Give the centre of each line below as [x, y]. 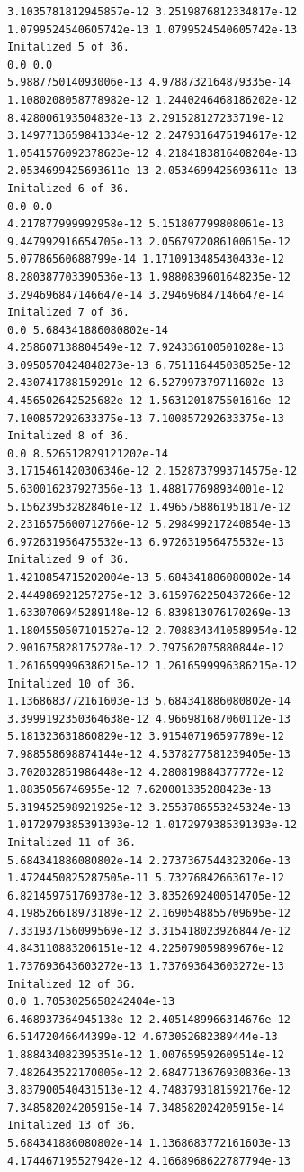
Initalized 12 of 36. [72, 984]
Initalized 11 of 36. [72, 842]
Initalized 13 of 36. [72, 1126]
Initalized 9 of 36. [69, 560]
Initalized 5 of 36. [69, 47]
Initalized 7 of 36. [69, 313]
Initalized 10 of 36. [72, 683]
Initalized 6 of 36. [69, 188]
